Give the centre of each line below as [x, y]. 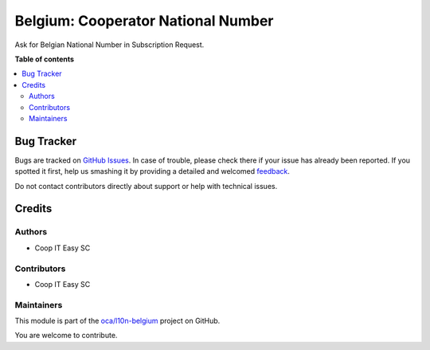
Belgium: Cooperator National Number [144, 21]
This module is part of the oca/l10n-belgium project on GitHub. [117, 321]
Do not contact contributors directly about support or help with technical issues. [146, 186]
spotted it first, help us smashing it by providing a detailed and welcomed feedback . [152, 171]
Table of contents [45, 59]
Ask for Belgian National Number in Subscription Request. [109, 45]
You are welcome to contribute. [66, 336]
